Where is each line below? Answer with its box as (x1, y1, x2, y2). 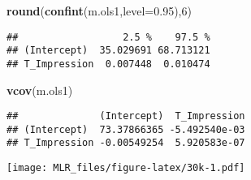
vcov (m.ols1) (6, 81, 73, 98)
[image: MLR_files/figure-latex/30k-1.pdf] (6, 162, 245, 174)
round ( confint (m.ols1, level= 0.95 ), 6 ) (6, 2, 192, 19)
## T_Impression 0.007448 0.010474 (6, 58, 210, 70)
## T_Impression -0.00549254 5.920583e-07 (6, 137, 245, 149)
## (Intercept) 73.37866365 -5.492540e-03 (6, 123, 245, 135)
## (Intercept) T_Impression (6, 110, 245, 122)
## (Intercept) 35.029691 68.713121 (6, 45, 210, 57)
